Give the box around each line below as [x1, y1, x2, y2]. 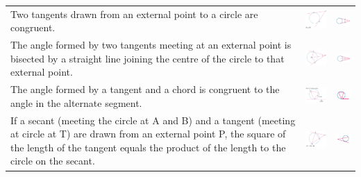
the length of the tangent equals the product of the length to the [10, 140, 286, 154]
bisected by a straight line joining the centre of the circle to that [10, 51, 285, 65]
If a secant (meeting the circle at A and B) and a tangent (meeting [10, 112, 296, 127]
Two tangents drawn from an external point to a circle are [10, 6, 258, 21]
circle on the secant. [10, 153, 95, 168]
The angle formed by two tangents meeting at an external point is [10, 37, 292, 52]
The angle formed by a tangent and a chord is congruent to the [10, 82, 280, 96]
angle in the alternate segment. [10, 95, 142, 110]
